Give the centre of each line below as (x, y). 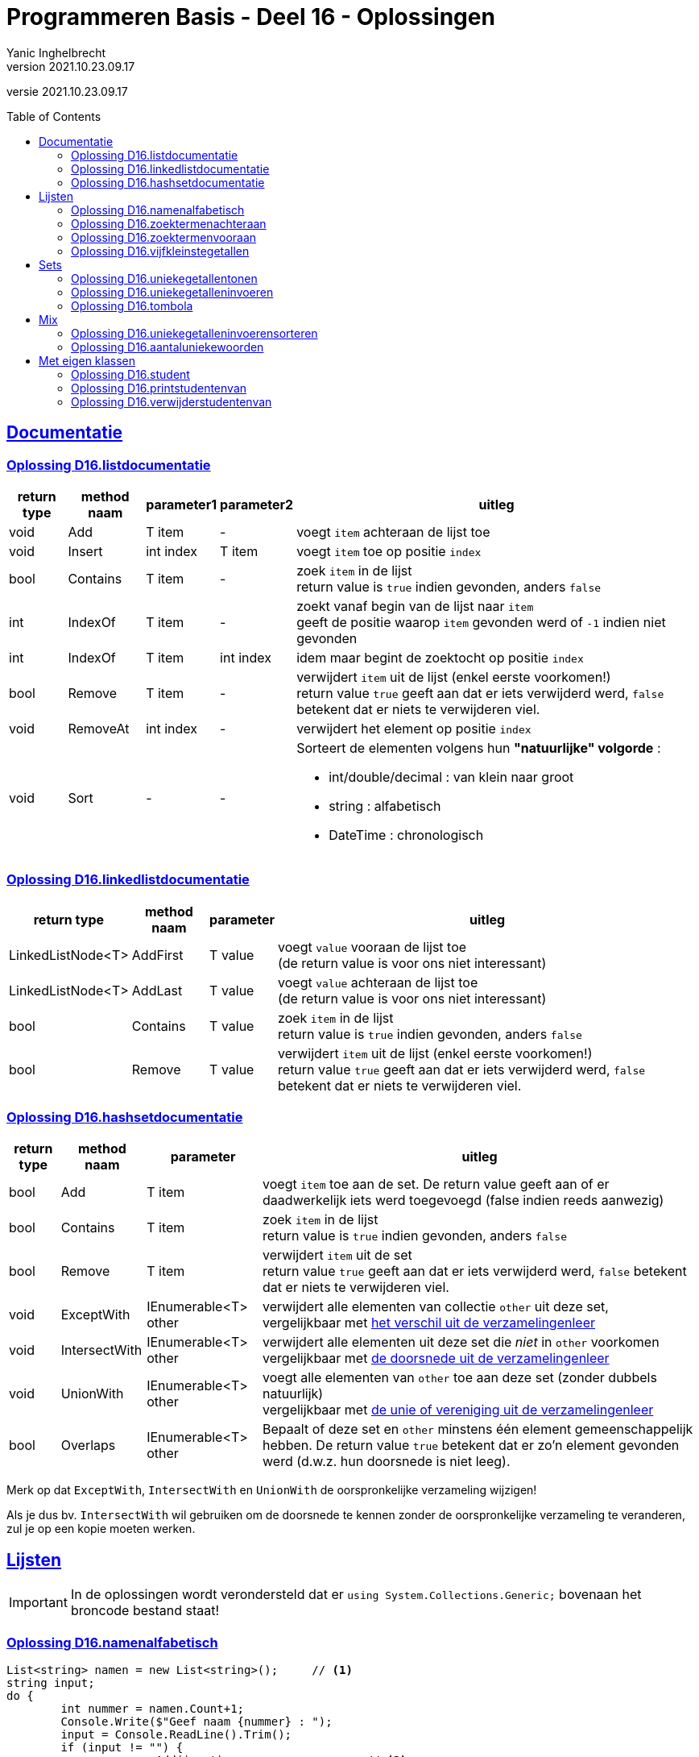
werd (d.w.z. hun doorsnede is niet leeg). (387, 1462)
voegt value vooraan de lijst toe (372, 947)
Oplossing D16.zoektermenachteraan (169, 223)
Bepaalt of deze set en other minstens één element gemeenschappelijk (478, 1429)
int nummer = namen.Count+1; (153, 1709)
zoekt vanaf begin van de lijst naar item (415, 606)
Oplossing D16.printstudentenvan (159, 388)
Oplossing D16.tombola (132, 305)
